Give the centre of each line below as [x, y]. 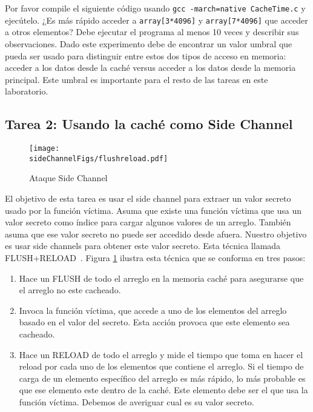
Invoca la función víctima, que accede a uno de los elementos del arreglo [153, 310]
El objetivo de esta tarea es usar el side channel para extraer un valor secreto [148, 198]
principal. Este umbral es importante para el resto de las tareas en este [137, 79]
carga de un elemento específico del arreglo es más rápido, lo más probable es [162, 378]
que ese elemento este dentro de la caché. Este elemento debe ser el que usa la [163, 390]
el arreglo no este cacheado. [70, 290]
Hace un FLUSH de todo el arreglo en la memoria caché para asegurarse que [161, 278]
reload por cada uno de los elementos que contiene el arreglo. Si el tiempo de [161, 366]
